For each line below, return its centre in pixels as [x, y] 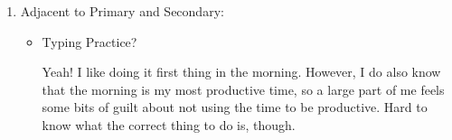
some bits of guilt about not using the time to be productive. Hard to [235, 107]
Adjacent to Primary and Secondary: [122, 11]
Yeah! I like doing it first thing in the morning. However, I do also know [241, 72]
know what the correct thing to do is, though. [169, 124]
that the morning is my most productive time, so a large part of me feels [243, 89]
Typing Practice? [89, 41]
